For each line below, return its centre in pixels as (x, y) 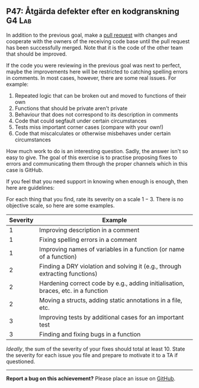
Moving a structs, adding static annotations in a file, (111, 300)
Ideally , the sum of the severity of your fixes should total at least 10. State (96, 349)
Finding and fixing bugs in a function (90, 334)
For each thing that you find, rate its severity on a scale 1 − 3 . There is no (95, 199)
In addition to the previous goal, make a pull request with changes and (92, 35)
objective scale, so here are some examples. (60, 205)
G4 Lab (19, 21)
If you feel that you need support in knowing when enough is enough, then (97, 181)
